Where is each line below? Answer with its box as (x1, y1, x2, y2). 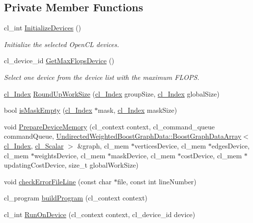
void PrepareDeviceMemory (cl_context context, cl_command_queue (4, 121, 215, 131)
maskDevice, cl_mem (111, 150, 175, 160)
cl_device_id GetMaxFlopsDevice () (4, 55, 114, 66)
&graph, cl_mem (77, 140, 129, 150)
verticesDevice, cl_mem (134, 140, 206, 150)
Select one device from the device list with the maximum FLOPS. (4, 72, 199, 82)
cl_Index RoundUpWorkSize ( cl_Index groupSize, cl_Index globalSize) (4, 88, 220, 99)
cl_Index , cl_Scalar (4, 140, 64, 150)
